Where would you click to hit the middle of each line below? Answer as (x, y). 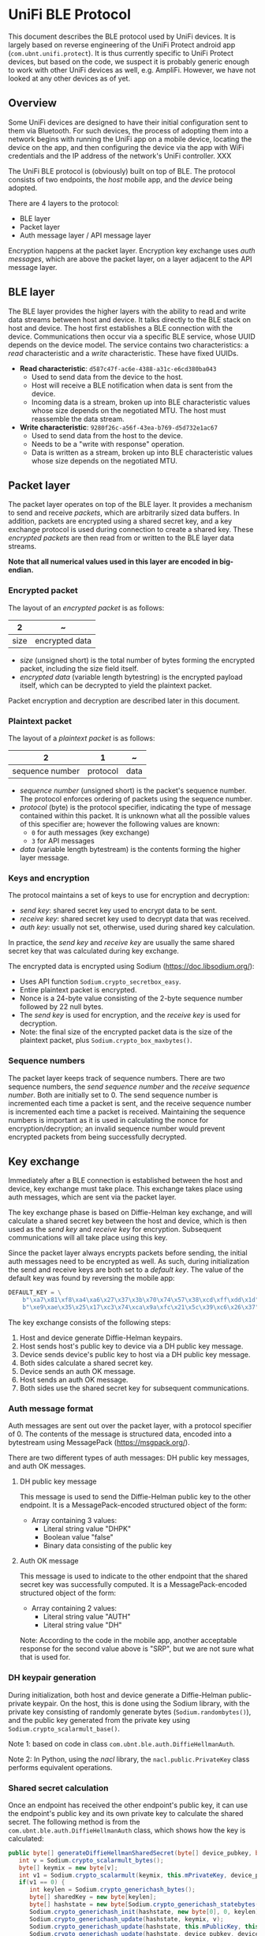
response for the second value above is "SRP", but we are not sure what (137, 1649)
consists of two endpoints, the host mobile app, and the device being (120, 179)
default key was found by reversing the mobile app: (91, 1278)
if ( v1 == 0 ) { (42, 1882)
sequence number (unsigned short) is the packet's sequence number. (133, 790)
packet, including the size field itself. (79, 668)
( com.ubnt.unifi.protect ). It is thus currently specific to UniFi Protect (121, 53)
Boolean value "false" (78, 1537)
